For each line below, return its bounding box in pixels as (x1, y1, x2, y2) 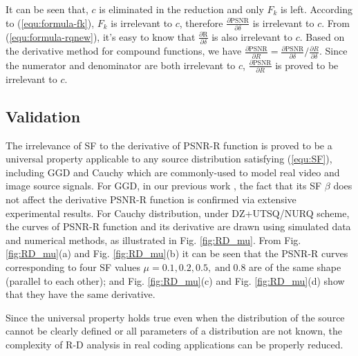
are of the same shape (249, 259, 341, 274)
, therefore (179, 15, 223, 30)
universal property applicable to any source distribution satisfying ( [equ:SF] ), (6, 151, 332, 166)
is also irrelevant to (211, 29, 293, 44)
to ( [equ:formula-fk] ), (6, 15, 95, 30)
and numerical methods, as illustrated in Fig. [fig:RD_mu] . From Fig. (6, 232, 301, 247)
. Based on (299, 29, 345, 44)
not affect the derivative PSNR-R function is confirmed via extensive (6, 192, 296, 207)
